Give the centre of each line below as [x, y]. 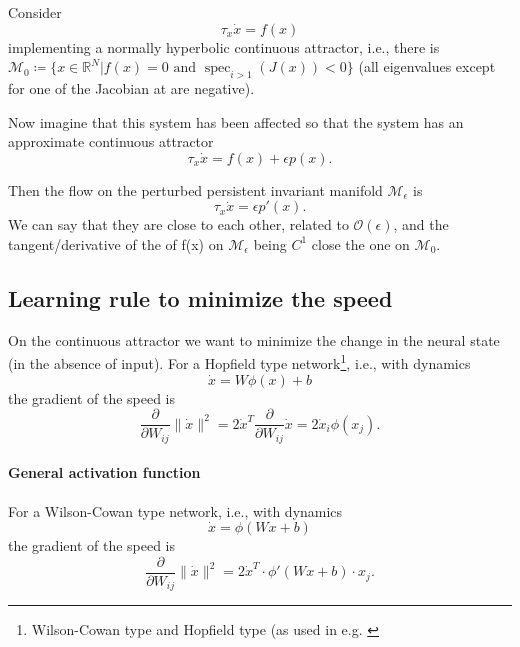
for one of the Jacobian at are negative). [131, 87]
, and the [421, 224]
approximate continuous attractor [111, 141]
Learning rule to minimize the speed [200, 297]
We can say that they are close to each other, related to [178, 224]
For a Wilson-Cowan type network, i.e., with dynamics [175, 510]
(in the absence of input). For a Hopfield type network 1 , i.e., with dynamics [239, 361]
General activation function [104, 472]
